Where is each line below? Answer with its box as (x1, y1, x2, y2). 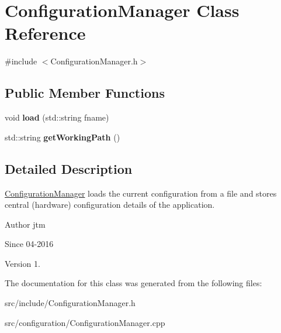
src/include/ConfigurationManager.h (5, 297, 136, 309)
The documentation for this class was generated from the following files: (5, 277, 262, 289)
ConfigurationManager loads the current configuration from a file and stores (5, 187, 277, 199)
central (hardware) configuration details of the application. (5, 198, 215, 211)
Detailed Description (5, 159, 133, 177)
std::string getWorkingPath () (5, 131, 120, 143)
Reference (5, 21, 86, 45)
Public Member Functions (5, 84, 165, 102)
